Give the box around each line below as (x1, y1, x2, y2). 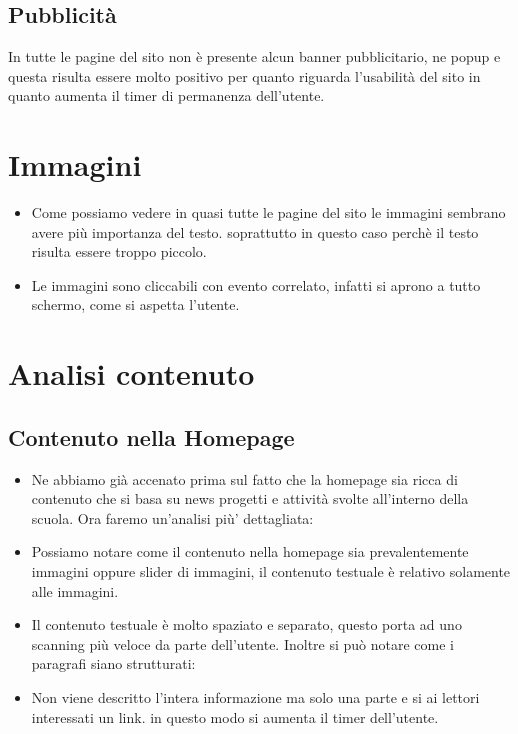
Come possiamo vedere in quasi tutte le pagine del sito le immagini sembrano (31, 202, 506, 223)
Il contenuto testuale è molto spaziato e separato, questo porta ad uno (31, 614, 462, 635)
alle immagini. (31, 580, 119, 601)
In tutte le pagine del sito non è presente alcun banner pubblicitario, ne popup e (8, 46, 501, 67)
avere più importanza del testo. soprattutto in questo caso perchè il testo (31, 221, 479, 242)
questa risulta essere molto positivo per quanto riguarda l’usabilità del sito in (8, 65, 481, 86)
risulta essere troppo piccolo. (31, 241, 207, 262)
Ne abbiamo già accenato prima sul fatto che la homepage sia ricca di (31, 468, 458, 489)
